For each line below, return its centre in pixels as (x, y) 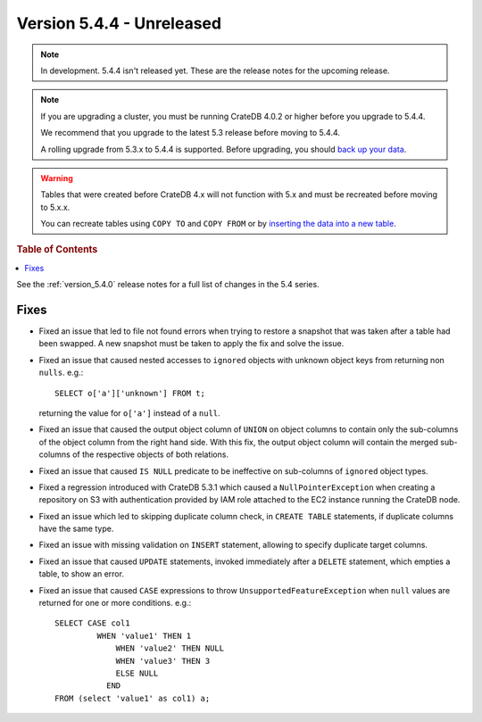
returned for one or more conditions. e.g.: (115, 603)
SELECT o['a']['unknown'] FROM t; (130, 393)
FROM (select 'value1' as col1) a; (133, 698)
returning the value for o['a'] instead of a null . (129, 413)
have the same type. (76, 529)
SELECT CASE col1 (92, 623)
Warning (57, 178)
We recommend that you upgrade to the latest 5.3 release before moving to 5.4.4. (191, 133)
